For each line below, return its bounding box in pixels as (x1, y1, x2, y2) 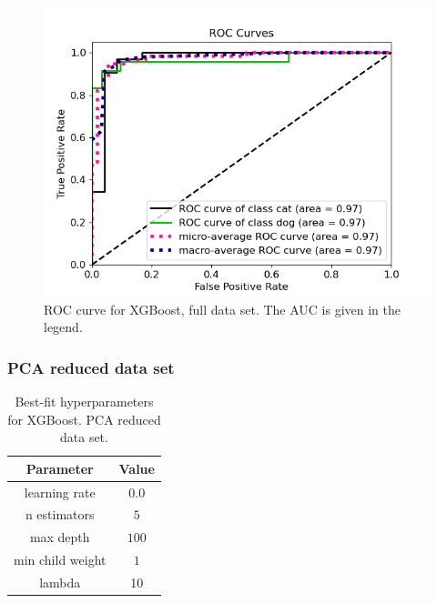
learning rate (24, 482, 96, 501)
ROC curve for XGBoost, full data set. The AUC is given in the (44, 299, 401, 318)
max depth (29, 528, 90, 547)
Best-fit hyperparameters (15, 392, 154, 410)
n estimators (25, 505, 95, 524)
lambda (39, 573, 81, 591)
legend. (44, 317, 83, 337)
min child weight (14, 550, 107, 569)
